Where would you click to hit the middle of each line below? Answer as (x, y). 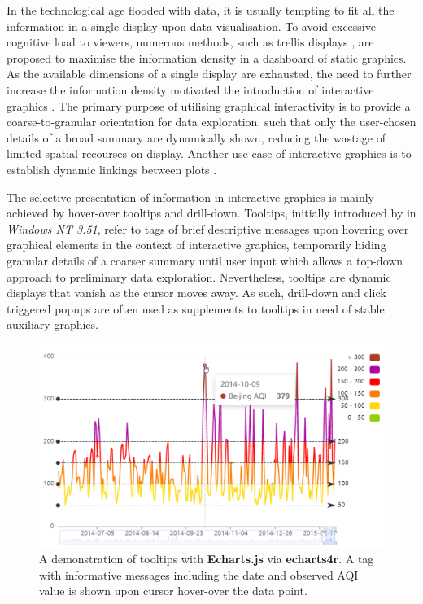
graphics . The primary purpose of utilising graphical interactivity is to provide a (209, 105)
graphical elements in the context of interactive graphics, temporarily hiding (196, 245)
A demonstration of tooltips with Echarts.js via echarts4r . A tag (207, 559)
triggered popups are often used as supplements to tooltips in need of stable (196, 308)
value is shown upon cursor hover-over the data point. (173, 591)
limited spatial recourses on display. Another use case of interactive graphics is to (209, 153)
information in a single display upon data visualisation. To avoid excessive (191, 26)
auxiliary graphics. (52, 324)
